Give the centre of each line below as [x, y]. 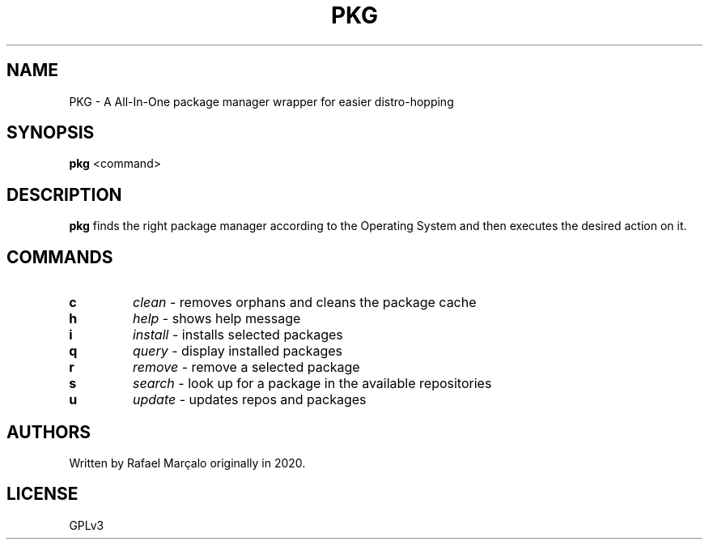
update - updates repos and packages [249, 400]
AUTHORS [49, 432]
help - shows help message [217, 319]
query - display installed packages [238, 351]
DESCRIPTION [64, 194]
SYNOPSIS [51, 133]
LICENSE [42, 494]
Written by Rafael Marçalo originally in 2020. [187, 463]
